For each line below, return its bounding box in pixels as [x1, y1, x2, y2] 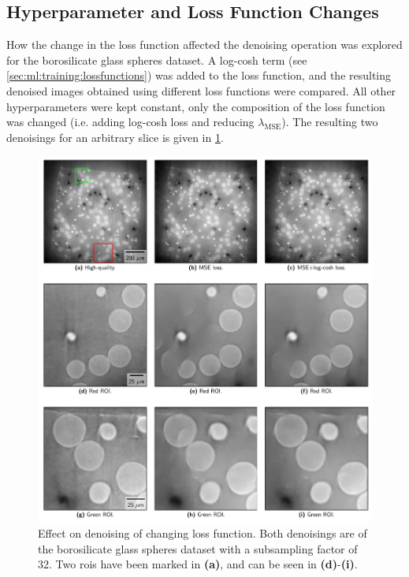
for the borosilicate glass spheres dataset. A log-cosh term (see [6, 51, 307, 68]
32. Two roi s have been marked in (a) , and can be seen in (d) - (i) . [38, 556, 358, 572]
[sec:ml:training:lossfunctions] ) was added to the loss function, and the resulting [6, 67, 392, 84]
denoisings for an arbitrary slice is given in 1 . [6, 128, 224, 145]
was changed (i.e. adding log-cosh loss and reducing [6, 114, 255, 130]
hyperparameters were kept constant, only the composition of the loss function [6, 98, 385, 114]
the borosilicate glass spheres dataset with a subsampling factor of [38, 540, 358, 557]
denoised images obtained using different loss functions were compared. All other [6, 82, 396, 99]
